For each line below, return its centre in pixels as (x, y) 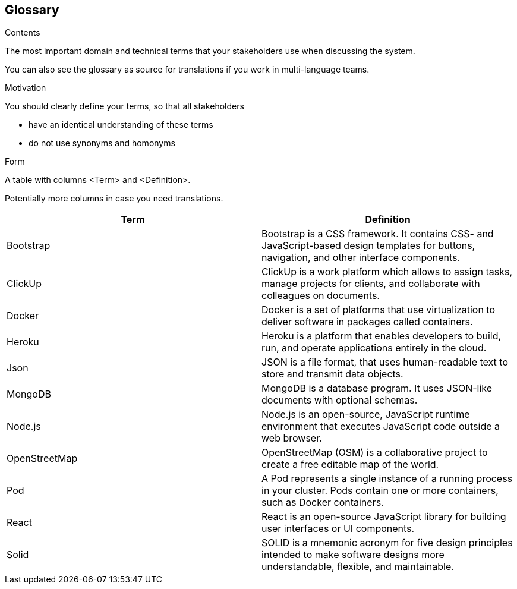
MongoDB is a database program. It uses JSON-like (377, 388)
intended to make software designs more (353, 555)
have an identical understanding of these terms (121, 125)
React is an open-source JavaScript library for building (384, 517)
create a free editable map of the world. (350, 464)
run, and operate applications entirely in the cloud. (374, 348)
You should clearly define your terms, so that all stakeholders (124, 106)
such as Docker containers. (323, 503)
